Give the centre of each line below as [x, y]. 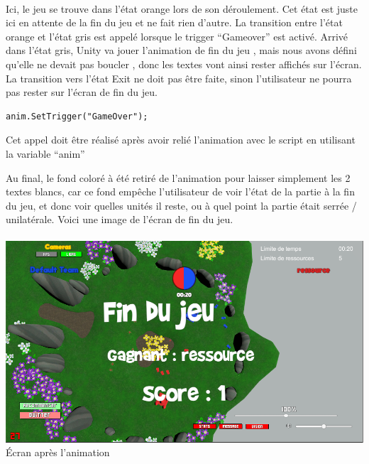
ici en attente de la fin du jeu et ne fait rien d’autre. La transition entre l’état [174, 22]
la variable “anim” [45, 153]
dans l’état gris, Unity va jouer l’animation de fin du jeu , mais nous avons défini [181, 50]
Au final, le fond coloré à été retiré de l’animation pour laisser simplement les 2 [178, 177]
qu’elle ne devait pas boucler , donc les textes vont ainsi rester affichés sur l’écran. [184, 64]
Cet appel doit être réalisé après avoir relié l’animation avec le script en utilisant [181, 140]
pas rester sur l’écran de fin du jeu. [82, 92]
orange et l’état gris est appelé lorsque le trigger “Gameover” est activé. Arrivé [177, 36]
